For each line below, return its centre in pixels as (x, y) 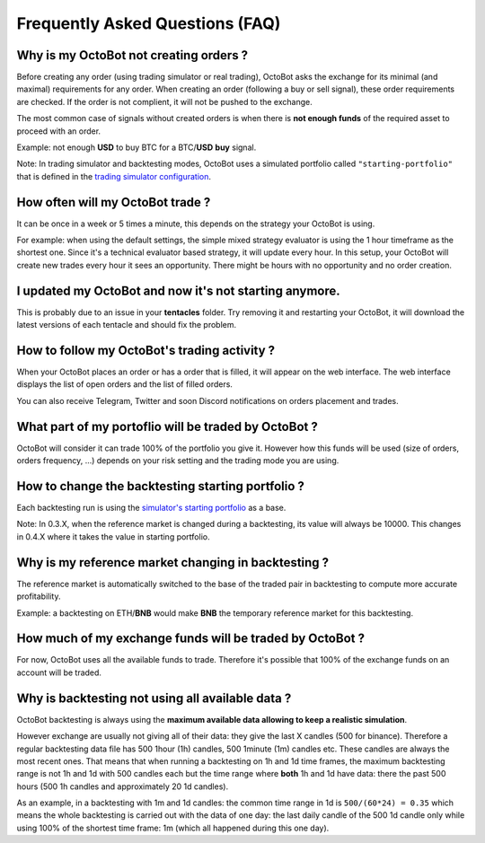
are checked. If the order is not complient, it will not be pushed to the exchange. (165, 101)
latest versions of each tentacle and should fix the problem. (127, 325)
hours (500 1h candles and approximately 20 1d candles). (123, 786)
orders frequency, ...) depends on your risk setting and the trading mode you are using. (178, 461)
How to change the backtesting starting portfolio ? (161, 486)
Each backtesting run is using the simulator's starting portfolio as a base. (151, 508)
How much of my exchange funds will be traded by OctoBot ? (191, 639)
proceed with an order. (59, 131)
